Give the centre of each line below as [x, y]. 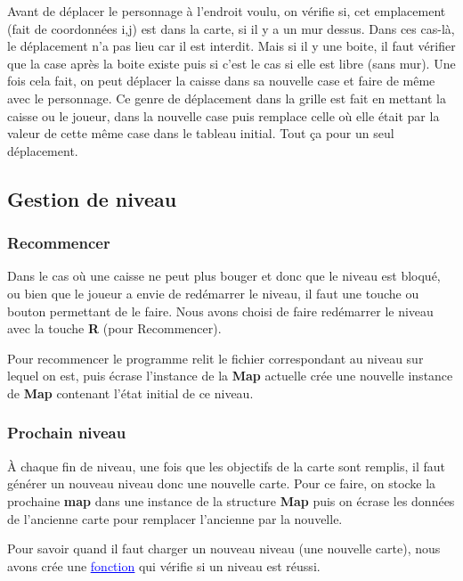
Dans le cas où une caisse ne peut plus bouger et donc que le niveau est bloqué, [224, 276]
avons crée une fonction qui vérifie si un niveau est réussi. [164, 565]
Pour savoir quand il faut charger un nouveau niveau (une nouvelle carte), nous [224, 548]
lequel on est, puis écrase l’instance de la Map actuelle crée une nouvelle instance [230, 376]
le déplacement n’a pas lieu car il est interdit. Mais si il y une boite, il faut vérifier [231, 46]
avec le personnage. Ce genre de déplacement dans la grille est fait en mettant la [227, 98]
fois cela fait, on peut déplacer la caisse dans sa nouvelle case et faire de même [221, 81]
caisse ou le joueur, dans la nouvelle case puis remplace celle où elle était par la [223, 115]
